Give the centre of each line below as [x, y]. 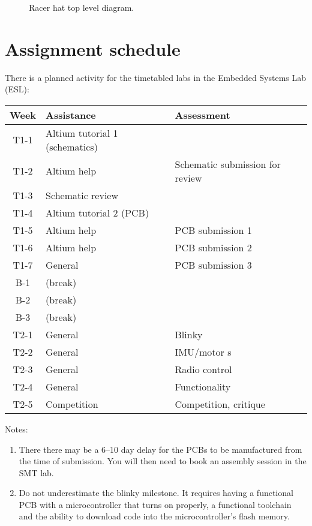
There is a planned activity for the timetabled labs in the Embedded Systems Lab [156, 77]
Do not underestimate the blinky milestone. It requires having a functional [156, 493]
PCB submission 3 [213, 264]
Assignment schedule [93, 48]
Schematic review [82, 195]
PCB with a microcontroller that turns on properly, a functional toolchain [155, 504]
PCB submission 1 [213, 230]
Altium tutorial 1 [82, 133]
